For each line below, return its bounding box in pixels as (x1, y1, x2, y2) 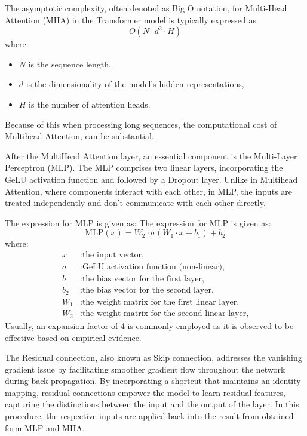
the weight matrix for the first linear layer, (82, 297, 240, 306)
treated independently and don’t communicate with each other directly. (5, 196, 266, 209)
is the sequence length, (28, 57, 111, 70)
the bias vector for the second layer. (82, 286, 214, 295)
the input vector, (82, 250, 144, 259)
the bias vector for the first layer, (82, 274, 204, 283)
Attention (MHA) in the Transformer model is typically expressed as (5, 13, 256, 26)
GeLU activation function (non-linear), (82, 262, 225, 271)
